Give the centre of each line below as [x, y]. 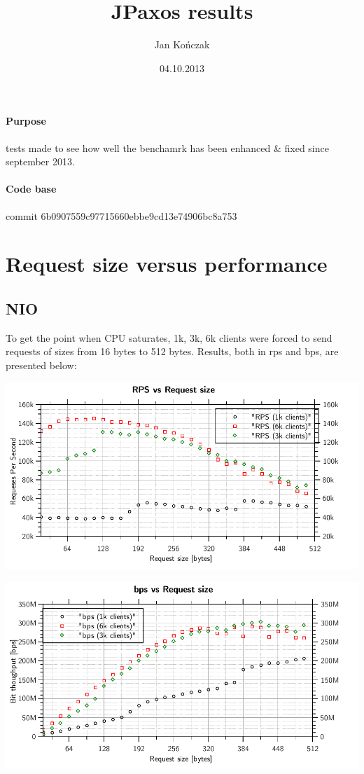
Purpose [26, 121]
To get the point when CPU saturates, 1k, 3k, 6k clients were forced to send [169, 337]
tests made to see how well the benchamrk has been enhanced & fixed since [167, 147]
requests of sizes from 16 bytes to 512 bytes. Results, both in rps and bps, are [172, 351]
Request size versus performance [167, 264]
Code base [31, 189]
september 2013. [40, 161]
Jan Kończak [182, 44]
